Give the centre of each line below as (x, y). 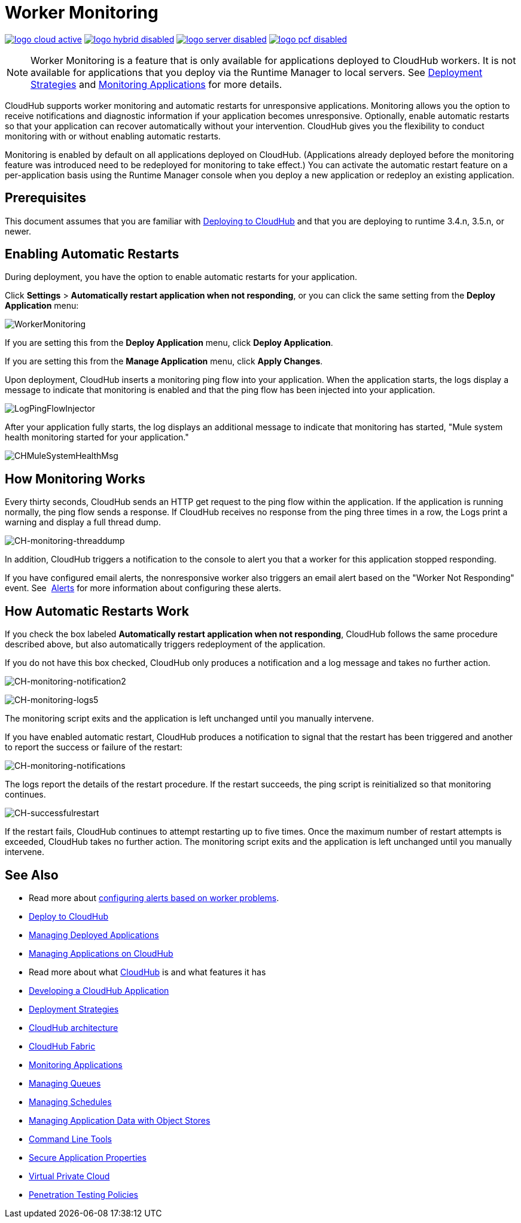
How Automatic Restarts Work (97, 611)
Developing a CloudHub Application (99, 990)
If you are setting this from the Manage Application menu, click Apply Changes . (164, 361)
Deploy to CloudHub (69, 916)
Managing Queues (65, 1083)
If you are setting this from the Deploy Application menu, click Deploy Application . (169, 343)
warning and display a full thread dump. (83, 522)
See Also (32, 875)
